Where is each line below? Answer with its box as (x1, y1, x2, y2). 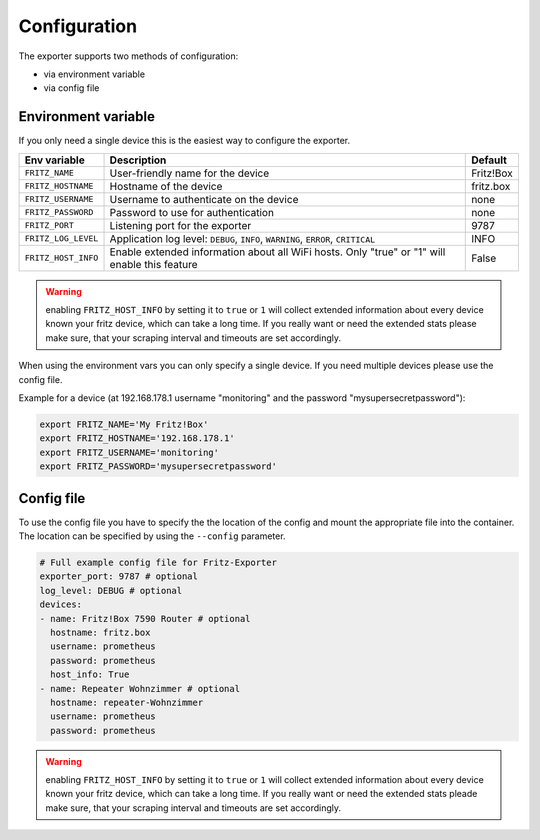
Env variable (24, 153, 85, 167)
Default (471, 153, 507, 167)
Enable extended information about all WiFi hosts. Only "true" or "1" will (109, 245, 446, 259)
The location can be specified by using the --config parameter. (18, 530, 286, 542)
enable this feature (109, 257, 199, 271)
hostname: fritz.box (50, 626, 151, 638)
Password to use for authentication (109, 205, 275, 219)
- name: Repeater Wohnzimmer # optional (39, 683, 240, 694)
